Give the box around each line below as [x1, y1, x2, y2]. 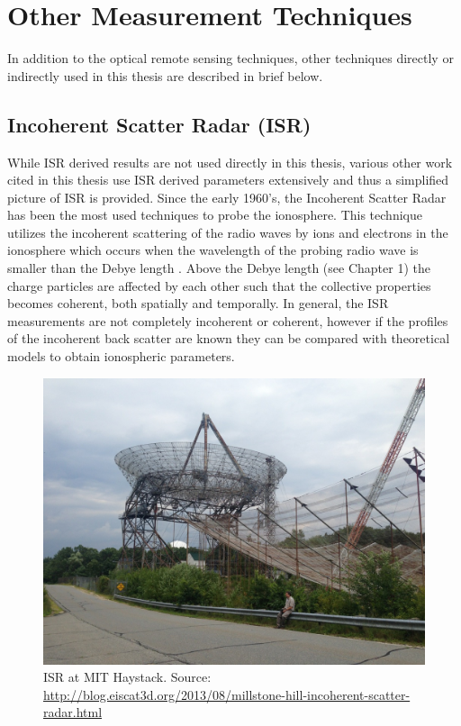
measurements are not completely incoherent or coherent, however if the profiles [7, 311, 448, 330]
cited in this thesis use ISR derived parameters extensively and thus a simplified [7, 170, 449, 189]
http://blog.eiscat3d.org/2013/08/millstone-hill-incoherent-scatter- [43, 685, 411, 703]
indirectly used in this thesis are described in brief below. [7, 66, 323, 85]
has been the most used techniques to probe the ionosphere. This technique [7, 205, 422, 224]
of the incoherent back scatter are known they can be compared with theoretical [7, 329, 450, 348]
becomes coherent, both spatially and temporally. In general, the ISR [7, 294, 389, 313]
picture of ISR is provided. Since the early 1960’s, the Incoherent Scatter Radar [7, 187, 447, 206]
